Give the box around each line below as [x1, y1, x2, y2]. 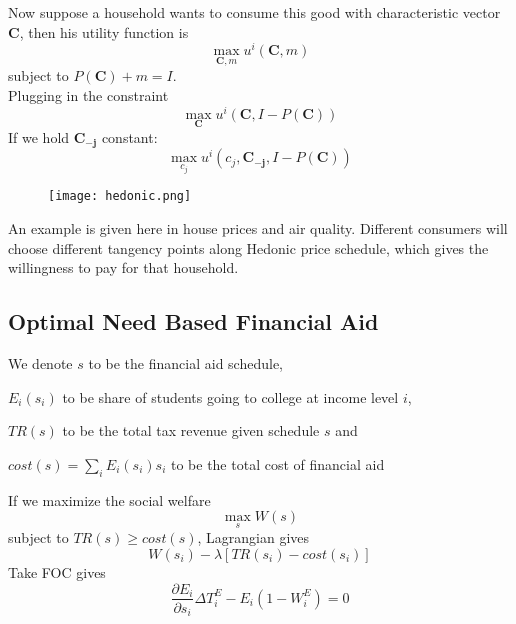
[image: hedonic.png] [48, 189, 192, 204]
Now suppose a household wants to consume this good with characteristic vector [8, 2, 501, 22]
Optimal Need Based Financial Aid [8, 306, 379, 337]
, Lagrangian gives [197, 527, 310, 548]
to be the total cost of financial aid [170, 453, 385, 474]
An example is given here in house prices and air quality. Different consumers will [8, 217, 508, 238]
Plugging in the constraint [8, 85, 169, 106]
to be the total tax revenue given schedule [62, 420, 320, 441]
